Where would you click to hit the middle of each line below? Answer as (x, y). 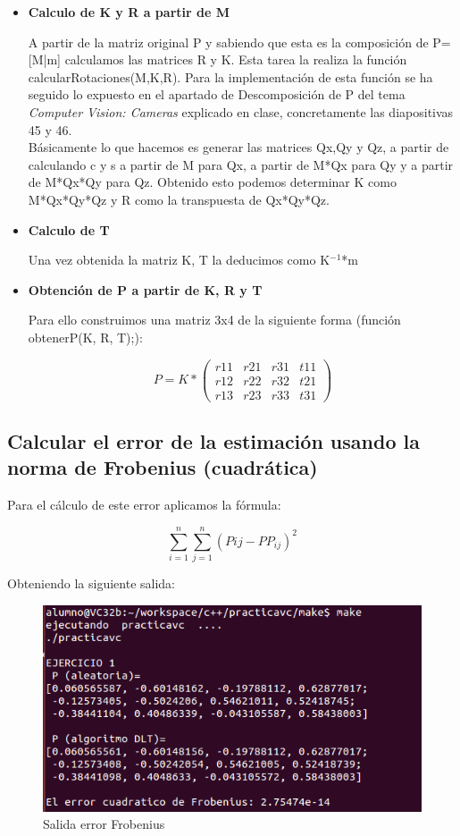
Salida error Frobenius (104, 824)
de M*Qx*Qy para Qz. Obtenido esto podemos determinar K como (212, 182)
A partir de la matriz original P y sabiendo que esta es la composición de (228, 42)
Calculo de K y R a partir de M (129, 12)
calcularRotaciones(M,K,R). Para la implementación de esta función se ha (230, 76)
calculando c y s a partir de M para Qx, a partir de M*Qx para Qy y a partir (241, 164)
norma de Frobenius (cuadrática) (163, 467)
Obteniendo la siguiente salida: (92, 583)
